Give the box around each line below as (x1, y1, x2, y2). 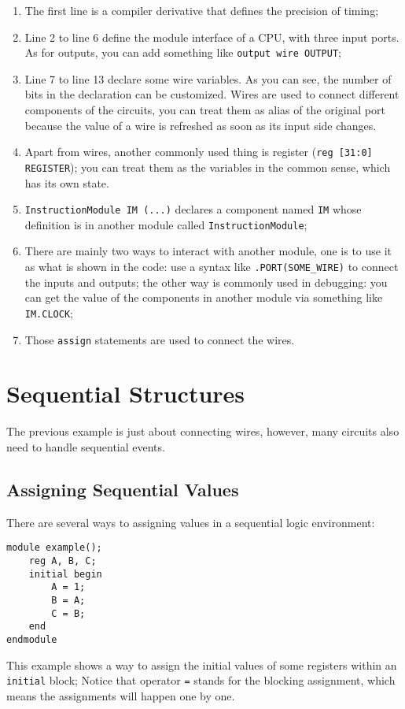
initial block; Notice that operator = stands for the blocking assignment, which (6, 672, 396, 689)
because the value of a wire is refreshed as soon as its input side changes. (24, 117, 377, 133)
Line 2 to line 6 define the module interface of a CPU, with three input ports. (24, 28, 399, 45)
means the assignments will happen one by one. (6, 687, 235, 703)
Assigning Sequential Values (6, 477, 239, 501)
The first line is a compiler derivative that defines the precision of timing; (24, 2, 379, 18)
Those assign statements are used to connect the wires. (24, 331, 295, 347)
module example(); (6, 542, 102, 554)
